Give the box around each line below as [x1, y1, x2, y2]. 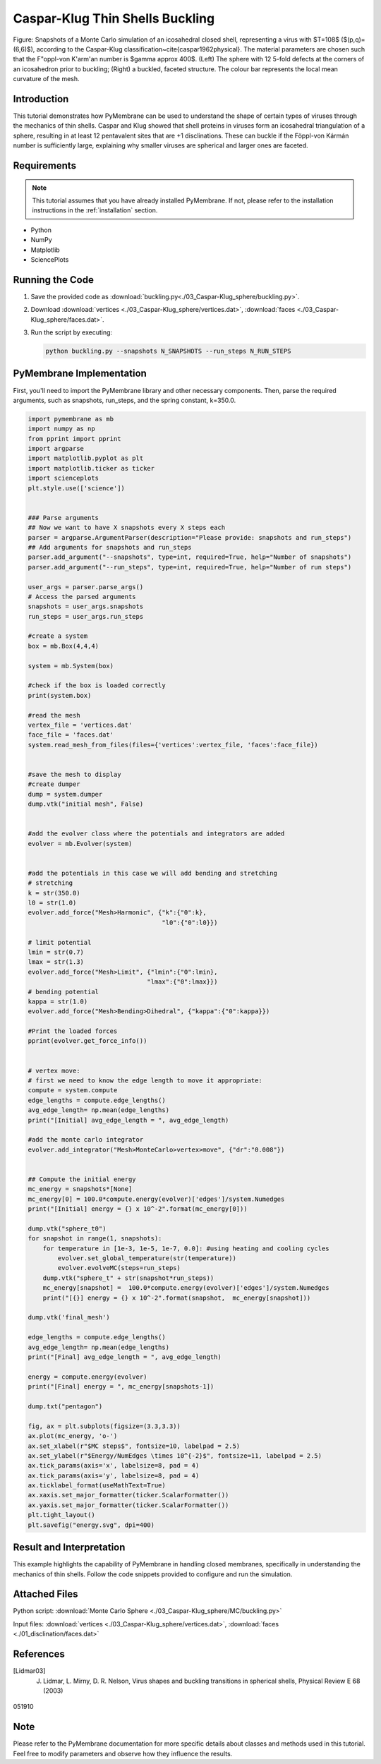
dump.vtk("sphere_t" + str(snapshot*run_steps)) [42, 1274, 214, 1282]
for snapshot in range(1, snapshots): [28, 1235, 162, 1243]
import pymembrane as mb [28, 415, 114, 423]
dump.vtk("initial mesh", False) [28, 800, 144, 808]
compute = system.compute [28, 1087, 118, 1094]
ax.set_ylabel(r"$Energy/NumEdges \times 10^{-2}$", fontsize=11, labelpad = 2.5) [28, 1451, 322, 1460]
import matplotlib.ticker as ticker [28, 464, 155, 472]
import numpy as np [28, 425, 95, 433]
